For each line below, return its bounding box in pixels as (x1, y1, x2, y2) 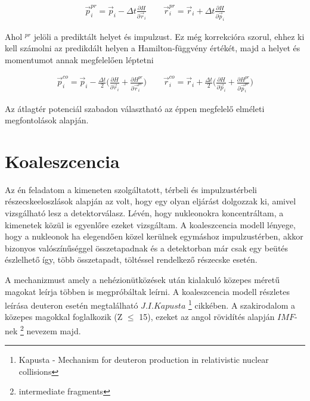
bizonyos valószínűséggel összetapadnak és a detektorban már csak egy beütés (5, 241, 289, 254)
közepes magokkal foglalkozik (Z (5, 310, 123, 323)
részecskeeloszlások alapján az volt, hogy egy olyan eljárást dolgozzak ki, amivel (5, 195, 296, 207)
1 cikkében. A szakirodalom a (188, 297, 295, 311)
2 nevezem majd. (20, 323, 81, 337)
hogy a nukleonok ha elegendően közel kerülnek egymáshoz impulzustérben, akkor (5, 230, 303, 243)
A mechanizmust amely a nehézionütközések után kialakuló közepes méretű (5, 273, 280, 285)
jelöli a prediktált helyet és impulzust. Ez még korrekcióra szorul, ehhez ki (33, 30, 305, 42)
